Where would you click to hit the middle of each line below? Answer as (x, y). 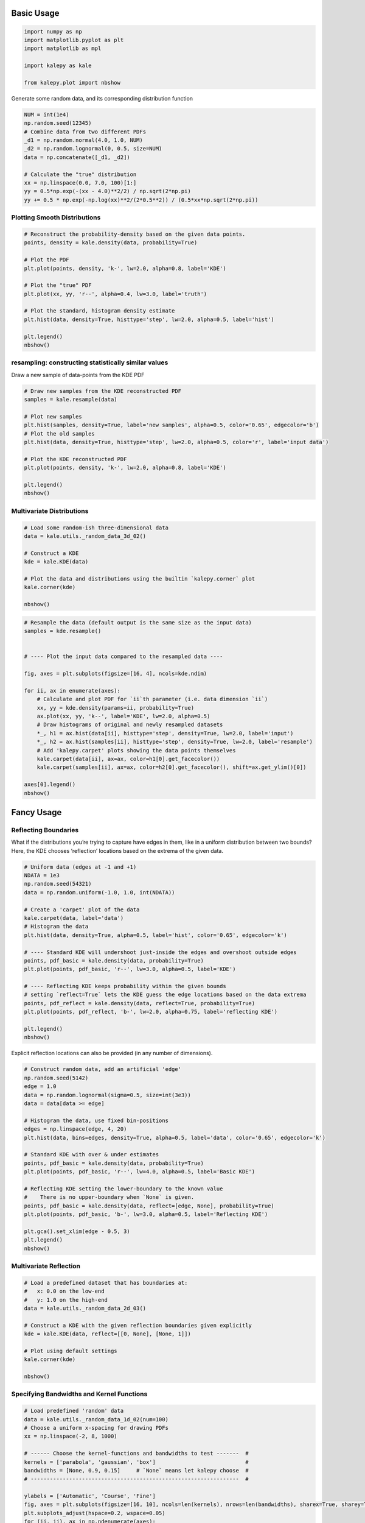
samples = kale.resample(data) (71, 400)
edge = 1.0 (40, 1087)
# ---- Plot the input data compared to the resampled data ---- (123, 657)
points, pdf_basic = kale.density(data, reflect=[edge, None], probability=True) (149, 1206)
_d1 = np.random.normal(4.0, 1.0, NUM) (83, 140)
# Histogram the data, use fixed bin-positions (96, 1120)
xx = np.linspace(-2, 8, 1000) (71, 1436)
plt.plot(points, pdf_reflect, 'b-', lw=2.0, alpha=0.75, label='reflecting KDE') (151, 1012)
